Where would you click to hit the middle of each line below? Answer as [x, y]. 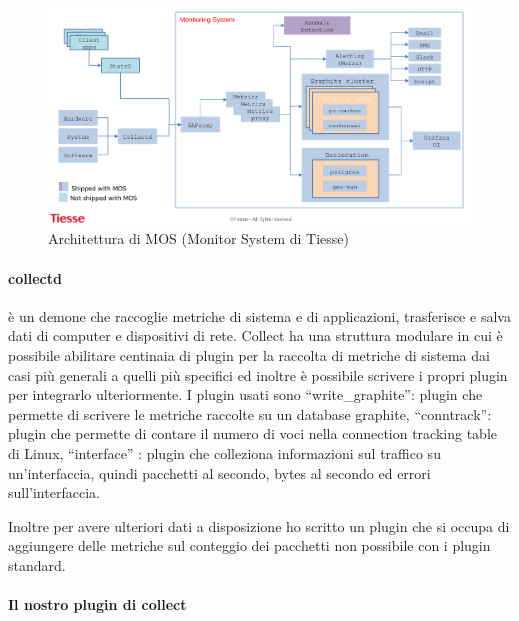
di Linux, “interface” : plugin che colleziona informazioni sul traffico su [224, 452]
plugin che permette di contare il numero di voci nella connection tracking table [252, 433]
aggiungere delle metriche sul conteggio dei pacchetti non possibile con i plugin [249, 545]
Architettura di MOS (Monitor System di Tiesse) [198, 238]
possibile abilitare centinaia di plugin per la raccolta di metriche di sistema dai [249, 354]
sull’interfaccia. [54, 492]
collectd [35, 277]
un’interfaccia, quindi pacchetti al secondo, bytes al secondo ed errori [219, 472]
